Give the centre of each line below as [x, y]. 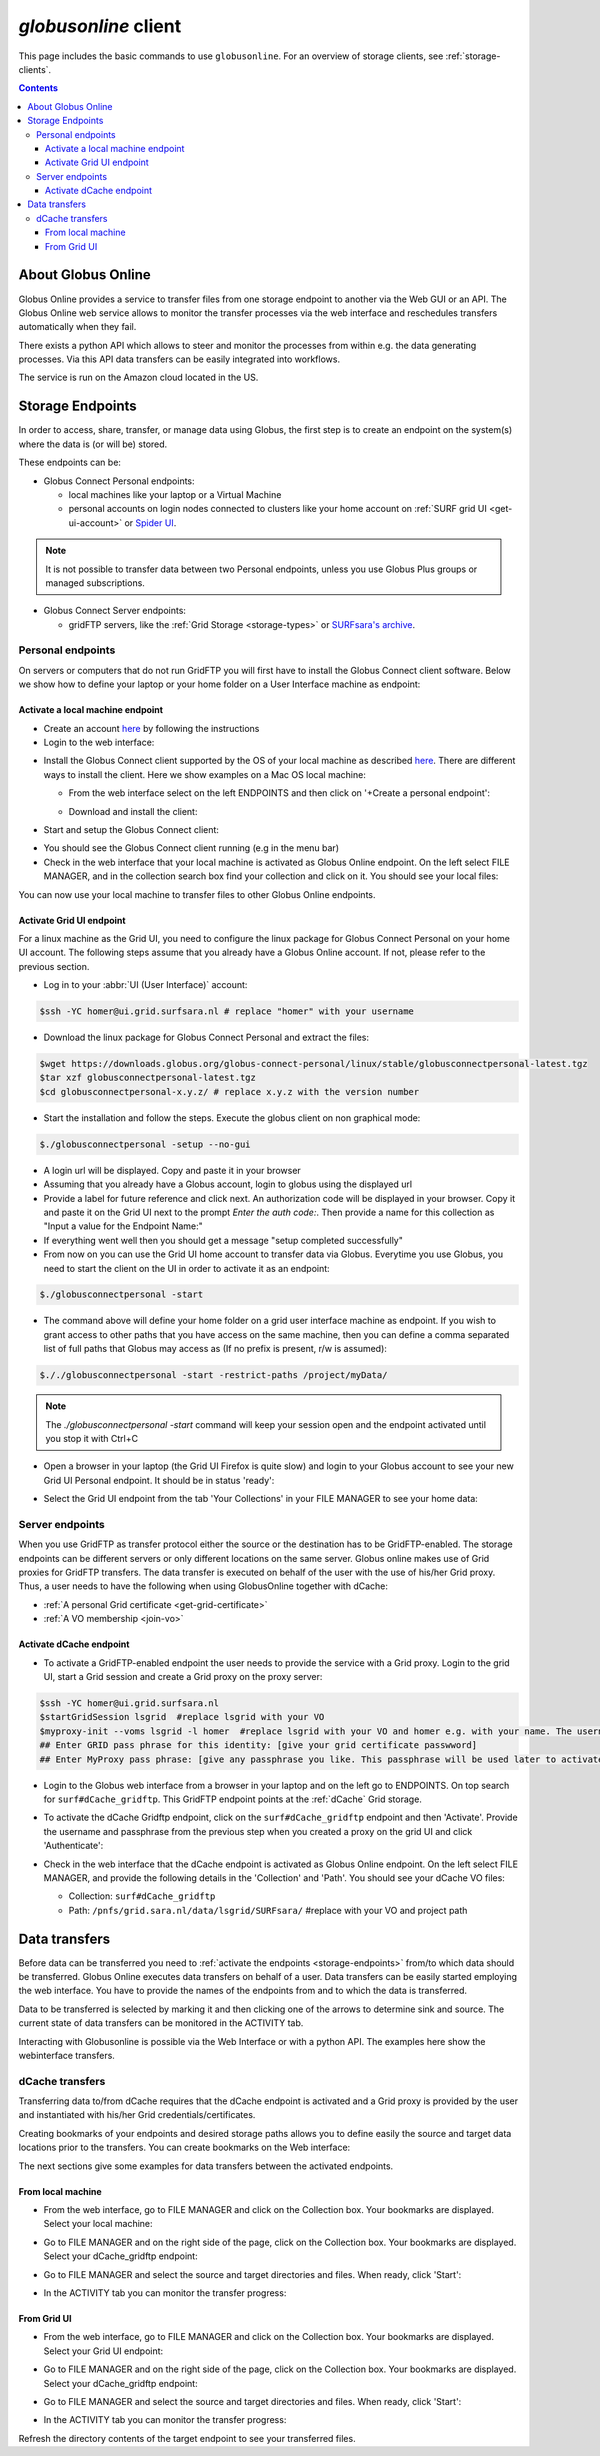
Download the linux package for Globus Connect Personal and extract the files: [206, 1037]
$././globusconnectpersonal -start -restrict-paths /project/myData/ [213, 1375]
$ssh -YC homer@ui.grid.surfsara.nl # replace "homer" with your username [227, 1011]
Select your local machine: [98, 2224]
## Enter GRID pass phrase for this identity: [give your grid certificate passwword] [258, 1745]
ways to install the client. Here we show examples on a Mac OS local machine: [205, 774]
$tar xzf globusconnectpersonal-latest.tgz [148, 1078]
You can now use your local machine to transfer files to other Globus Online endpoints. [197, 894]
